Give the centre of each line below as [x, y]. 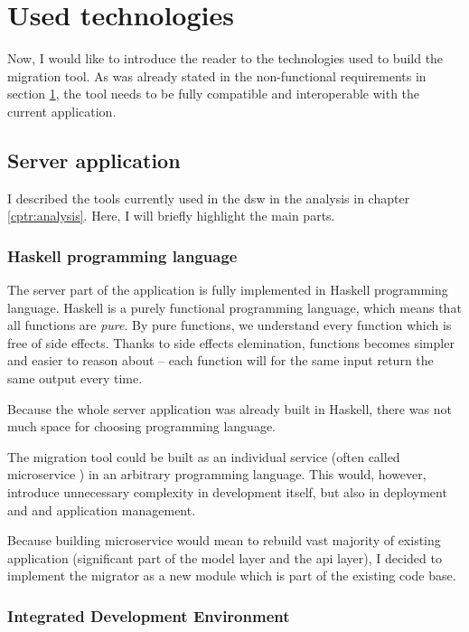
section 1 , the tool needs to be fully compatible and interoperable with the [214, 94]
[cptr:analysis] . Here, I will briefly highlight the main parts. [171, 216]
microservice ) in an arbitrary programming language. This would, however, [217, 474]
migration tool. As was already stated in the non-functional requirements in [217, 75]
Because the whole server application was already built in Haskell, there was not [230, 408]
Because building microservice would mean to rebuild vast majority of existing [224, 540]
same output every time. [75, 378]
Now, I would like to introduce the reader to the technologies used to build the [225, 58]
